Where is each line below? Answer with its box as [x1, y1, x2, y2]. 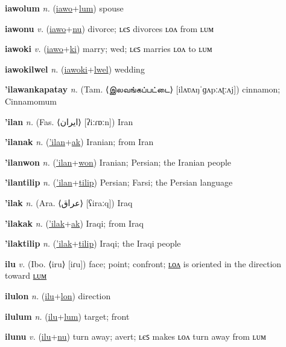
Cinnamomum [5, 94, 57, 107]
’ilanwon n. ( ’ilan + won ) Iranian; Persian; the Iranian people [5, 155, 232, 168]
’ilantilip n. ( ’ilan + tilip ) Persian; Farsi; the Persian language [5, 176, 233, 189]
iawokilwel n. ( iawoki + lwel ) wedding [5, 62, 145, 75]
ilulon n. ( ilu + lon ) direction [5, 289, 111, 302]
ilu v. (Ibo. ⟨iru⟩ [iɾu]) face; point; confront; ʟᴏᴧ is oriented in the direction [5, 257, 282, 270]
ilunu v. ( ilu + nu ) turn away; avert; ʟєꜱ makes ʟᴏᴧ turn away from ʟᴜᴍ [5, 330, 266, 343]
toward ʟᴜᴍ [5, 269, 47, 282]
